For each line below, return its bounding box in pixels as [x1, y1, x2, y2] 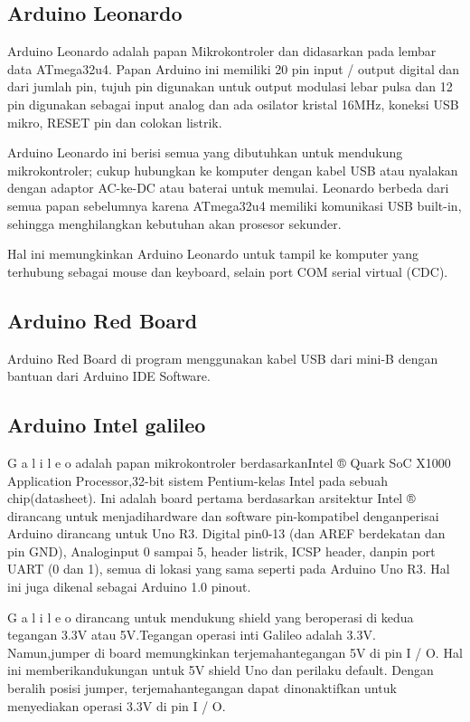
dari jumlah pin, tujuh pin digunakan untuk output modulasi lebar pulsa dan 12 [7, 77, 453, 96]
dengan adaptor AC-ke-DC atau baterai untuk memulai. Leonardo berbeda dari [7, 178, 449, 197]
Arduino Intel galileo [7, 411, 206, 439]
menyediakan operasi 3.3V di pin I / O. [7, 696, 226, 715]
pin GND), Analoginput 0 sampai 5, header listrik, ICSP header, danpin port [7, 541, 436, 560]
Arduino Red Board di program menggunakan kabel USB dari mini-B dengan [7, 348, 438, 367]
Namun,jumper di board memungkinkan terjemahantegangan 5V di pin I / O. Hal [7, 642, 463, 661]
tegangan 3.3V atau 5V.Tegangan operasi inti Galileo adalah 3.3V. [7, 625, 376, 644]
